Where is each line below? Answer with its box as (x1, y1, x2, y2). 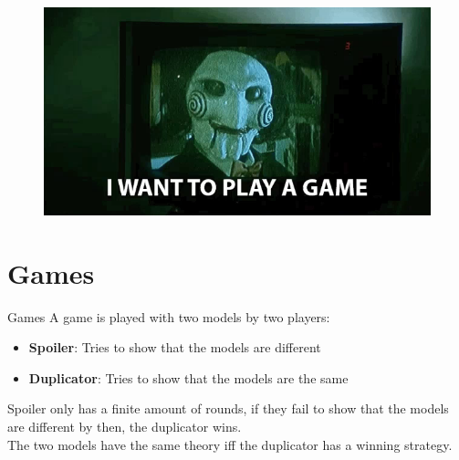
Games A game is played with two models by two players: (7, 307, 330, 326)
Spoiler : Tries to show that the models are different (28, 338, 321, 357)
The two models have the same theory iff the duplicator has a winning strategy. (7, 434, 453, 454)
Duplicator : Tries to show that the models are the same (28, 368, 349, 387)
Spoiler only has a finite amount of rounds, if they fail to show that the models (7, 399, 449, 418)
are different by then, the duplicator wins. (7, 416, 242, 435)
